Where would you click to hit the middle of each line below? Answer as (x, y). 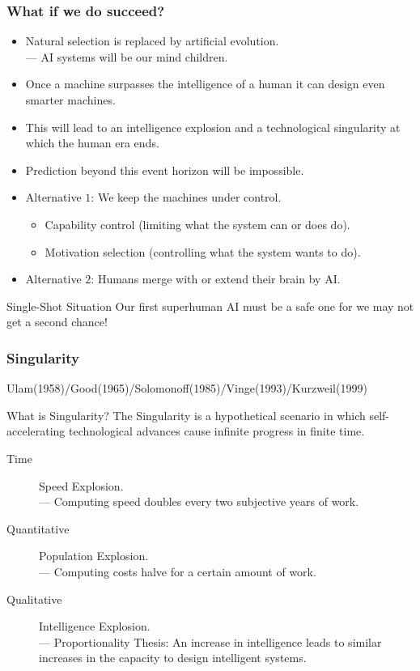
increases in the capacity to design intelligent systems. (173, 658)
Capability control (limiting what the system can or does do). (197, 224)
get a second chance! (57, 322)
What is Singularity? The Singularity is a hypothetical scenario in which (186, 415)
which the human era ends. (92, 143)
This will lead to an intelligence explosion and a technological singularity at (213, 127)
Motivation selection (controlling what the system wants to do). (203, 251)
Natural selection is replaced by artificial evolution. (152, 41)
